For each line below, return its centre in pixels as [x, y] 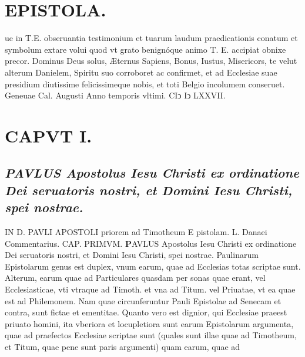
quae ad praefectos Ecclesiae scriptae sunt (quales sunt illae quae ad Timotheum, [151, 335]
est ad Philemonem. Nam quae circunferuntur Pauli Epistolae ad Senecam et [143, 300]
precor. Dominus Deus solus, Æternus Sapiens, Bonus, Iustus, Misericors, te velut [151, 61]
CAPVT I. [48, 135]
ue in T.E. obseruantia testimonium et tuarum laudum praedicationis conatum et [151, 38]
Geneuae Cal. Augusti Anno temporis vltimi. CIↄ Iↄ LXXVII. [115, 95]
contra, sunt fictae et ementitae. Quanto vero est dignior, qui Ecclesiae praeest [146, 312]
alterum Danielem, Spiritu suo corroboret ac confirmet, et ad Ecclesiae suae [141, 72]
